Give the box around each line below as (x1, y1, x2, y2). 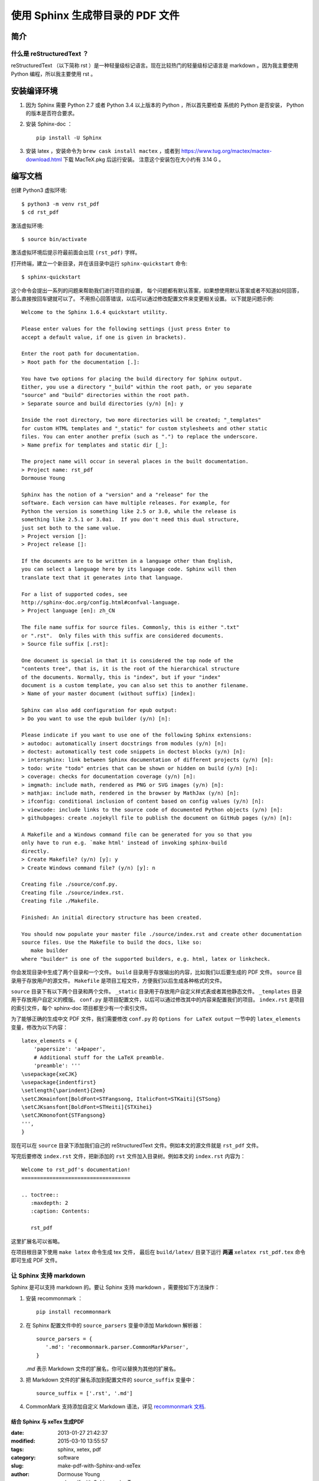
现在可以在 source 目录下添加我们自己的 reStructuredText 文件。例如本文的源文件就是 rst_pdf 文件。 (11, 1142, 262, 1149)
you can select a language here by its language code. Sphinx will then (21, 566, 236, 573)
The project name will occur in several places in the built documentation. (21, 458, 249, 465)
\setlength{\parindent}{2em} (21, 1087, 106, 1094)
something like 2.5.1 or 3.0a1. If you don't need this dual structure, (21, 516, 240, 523)
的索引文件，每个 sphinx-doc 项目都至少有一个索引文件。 (11, 1004, 151, 1011)
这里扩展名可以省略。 (11, 1238, 63, 1245)
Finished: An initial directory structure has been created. (21, 914, 202, 921)
